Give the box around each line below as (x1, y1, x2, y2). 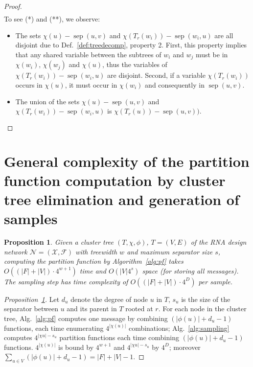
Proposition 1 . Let (4, 294, 60, 304)
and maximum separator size (127, 246, 213, 256)
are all (214, 30, 233, 40)
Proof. (4, 1, 22, 11)
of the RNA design (190, 237, 247, 247)
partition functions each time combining (59, 332, 179, 343)
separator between (4, 303, 58, 314)
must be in (195, 49, 228, 59)
